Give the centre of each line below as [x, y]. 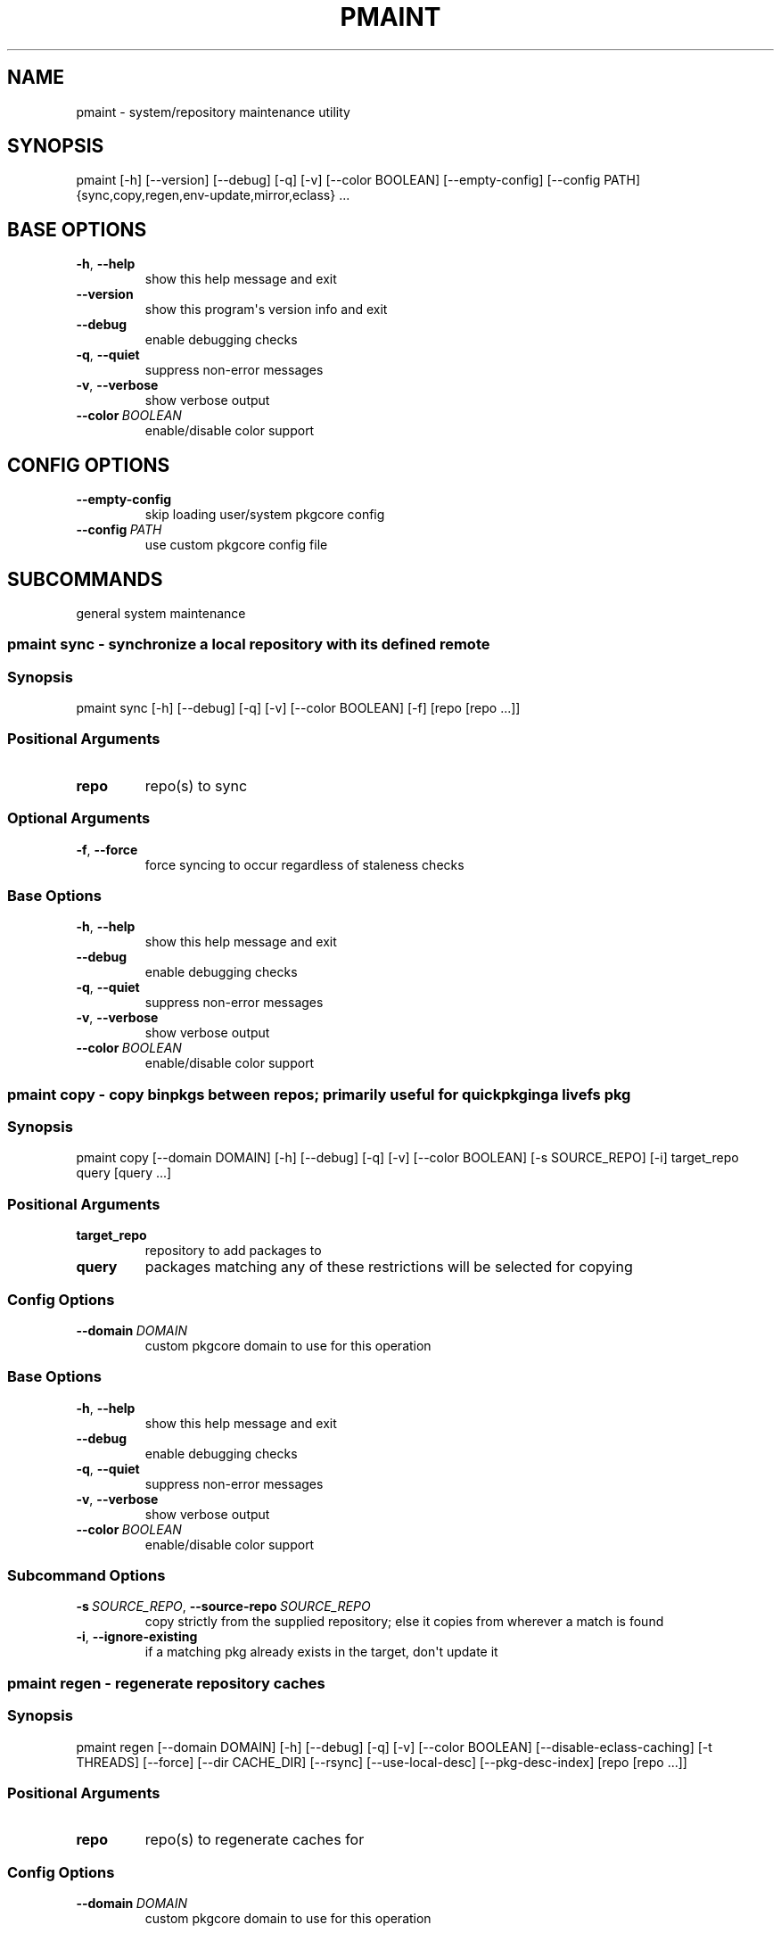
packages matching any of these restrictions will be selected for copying [389, 1267]
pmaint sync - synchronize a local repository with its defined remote [249, 644]
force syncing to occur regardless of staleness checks [304, 864]
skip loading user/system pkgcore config [265, 515]
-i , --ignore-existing [137, 1637]
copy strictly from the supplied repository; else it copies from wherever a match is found [404, 1622]
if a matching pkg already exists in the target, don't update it [321, 1652]
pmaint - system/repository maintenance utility [213, 112]
